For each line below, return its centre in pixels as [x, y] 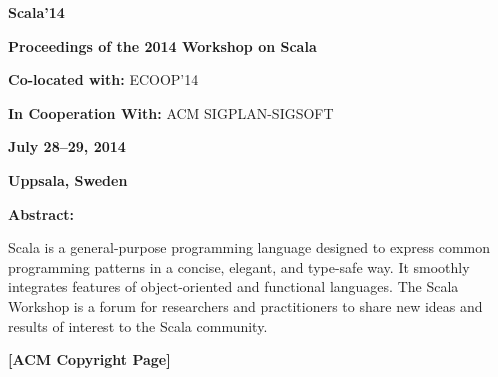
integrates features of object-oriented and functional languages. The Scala [233, 286]
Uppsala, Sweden [68, 179]
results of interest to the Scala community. [138, 325]
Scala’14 [36, 12]
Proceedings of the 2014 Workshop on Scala [162, 45]
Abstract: [41, 213]
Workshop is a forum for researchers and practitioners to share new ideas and [245, 305]
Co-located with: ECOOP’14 [103, 79]
